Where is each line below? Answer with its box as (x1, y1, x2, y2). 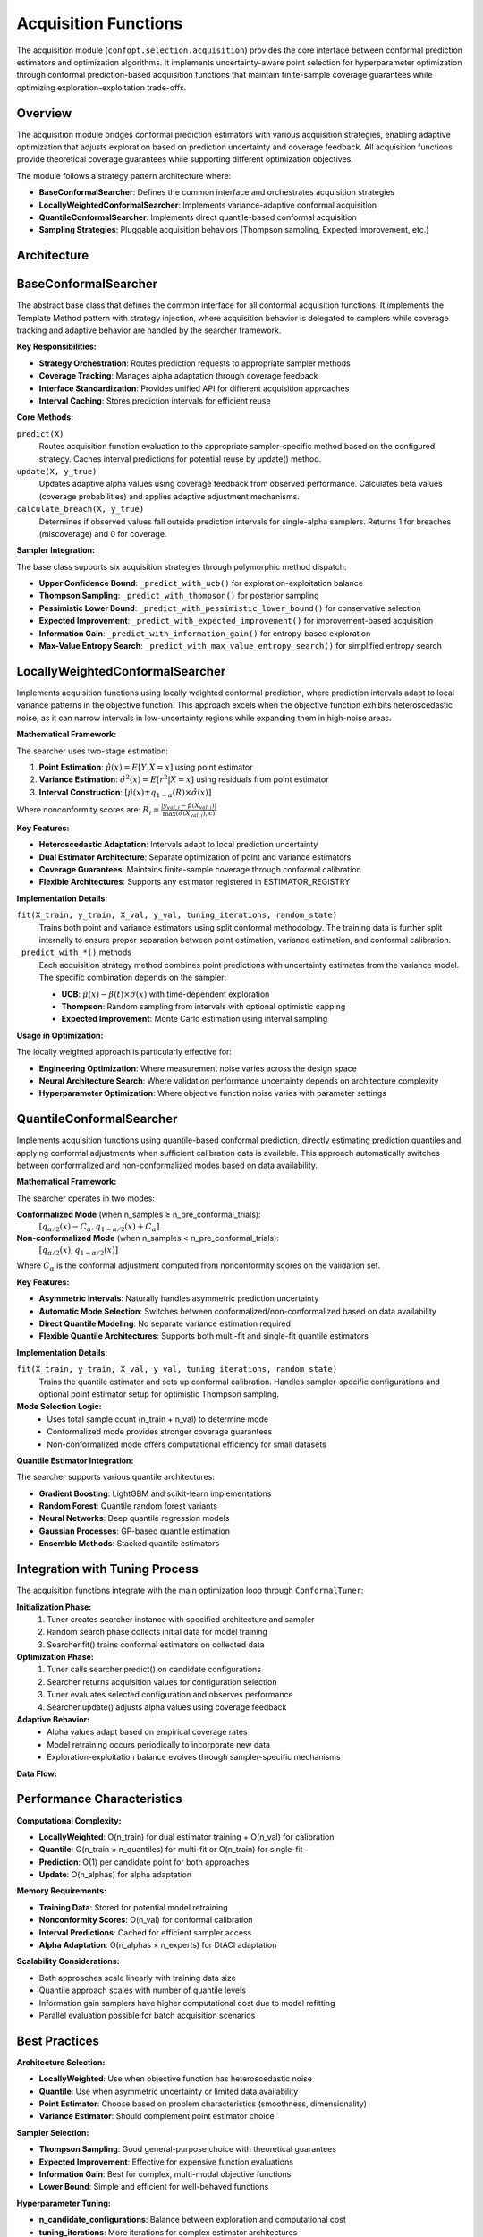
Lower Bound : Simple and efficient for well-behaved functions (38, 2182, 269, 2192)
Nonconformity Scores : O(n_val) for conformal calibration (38, 1915, 254, 1926)
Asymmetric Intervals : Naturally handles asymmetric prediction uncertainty (38, 1293, 319, 1304)
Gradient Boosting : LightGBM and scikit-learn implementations (38, 1488, 272, 1499)
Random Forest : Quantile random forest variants (38, 1501, 218, 1511)
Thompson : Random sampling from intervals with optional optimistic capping (61, 1000, 346, 1011)
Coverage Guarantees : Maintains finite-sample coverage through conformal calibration (38, 864, 361, 875)
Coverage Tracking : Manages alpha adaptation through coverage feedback (38, 370, 318, 381)
